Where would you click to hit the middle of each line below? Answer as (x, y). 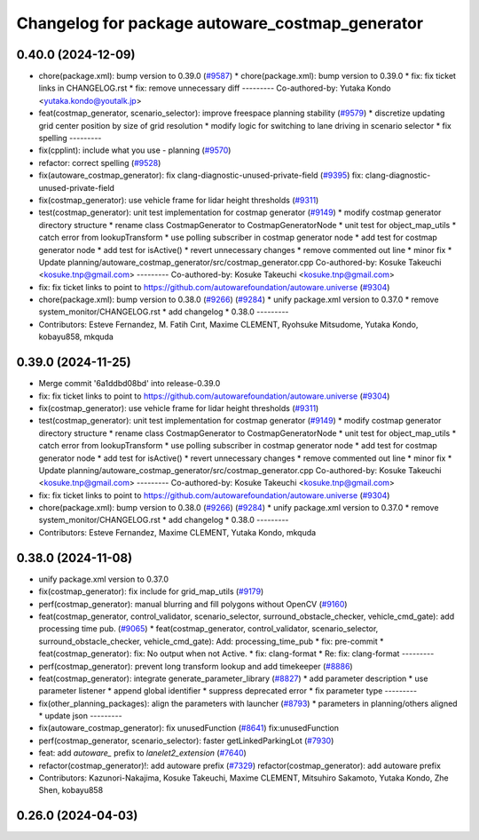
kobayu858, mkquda (76, 337)
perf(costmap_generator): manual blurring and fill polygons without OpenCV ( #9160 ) (193, 604)
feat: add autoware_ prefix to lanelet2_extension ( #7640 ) (143, 753)
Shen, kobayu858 (71, 790)
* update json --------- (81, 716)
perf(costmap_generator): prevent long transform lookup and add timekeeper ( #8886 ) (196, 666)
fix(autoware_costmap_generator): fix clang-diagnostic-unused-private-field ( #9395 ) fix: (201, 175)
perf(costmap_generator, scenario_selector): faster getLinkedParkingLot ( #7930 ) (186, 741)
